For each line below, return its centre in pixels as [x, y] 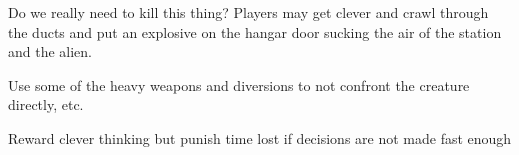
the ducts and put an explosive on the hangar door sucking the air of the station [255, 31]
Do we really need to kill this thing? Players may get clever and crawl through [248, 12]
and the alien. [50, 51]
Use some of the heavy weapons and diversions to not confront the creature [239, 84]
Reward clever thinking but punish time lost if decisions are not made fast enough [260, 137]
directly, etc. [46, 104]
